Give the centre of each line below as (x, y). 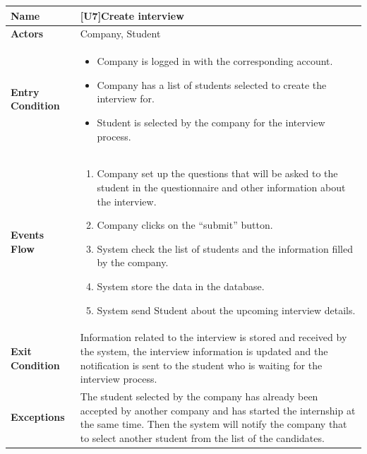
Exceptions (38, 417)
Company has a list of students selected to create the (212, 84)
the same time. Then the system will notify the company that (213, 424)
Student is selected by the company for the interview (211, 122)
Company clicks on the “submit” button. (185, 225)
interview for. (126, 98)
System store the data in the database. (181, 286)
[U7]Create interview (132, 15)
